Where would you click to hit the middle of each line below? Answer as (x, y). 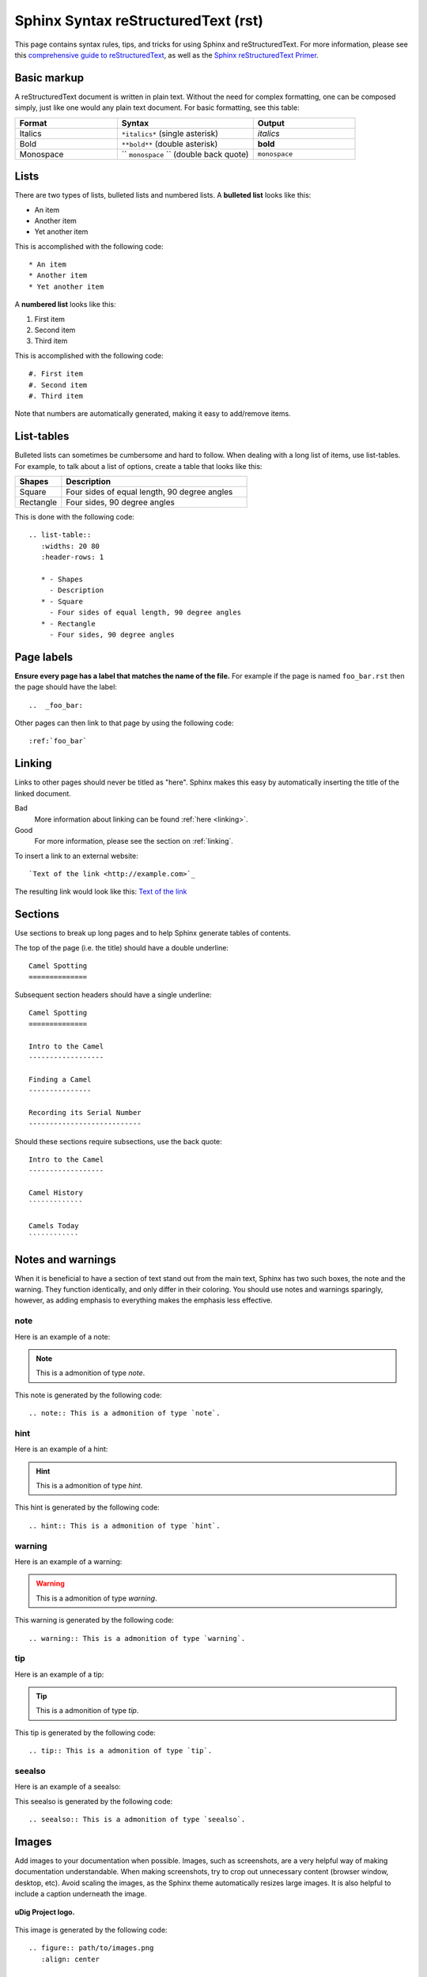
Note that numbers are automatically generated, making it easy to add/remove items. (153, 414)
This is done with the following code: (74, 517)
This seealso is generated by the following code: (94, 1801)
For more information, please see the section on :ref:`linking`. (134, 841)
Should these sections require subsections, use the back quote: (119, 1141)
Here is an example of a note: (62, 1336)
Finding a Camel (60, 1079)
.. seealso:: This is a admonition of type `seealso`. (137, 1820)
